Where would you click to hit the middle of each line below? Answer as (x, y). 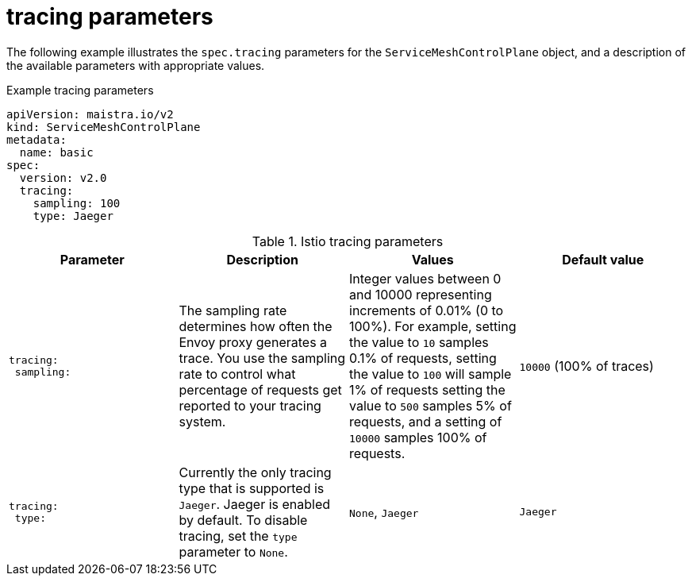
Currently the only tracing (255, 472)
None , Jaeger (384, 512)
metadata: (37, 139)
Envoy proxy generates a (253, 342)
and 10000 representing (421, 294)
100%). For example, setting (433, 326)
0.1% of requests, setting (423, 358)
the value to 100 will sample (431, 374)
